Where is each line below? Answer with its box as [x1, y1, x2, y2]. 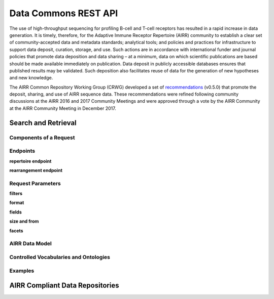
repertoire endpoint [9, 158, 52, 164]
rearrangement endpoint [9, 167, 63, 173]
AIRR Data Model [9, 240, 52, 247]
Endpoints [9, 147, 36, 154]
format [9, 200, 24, 206]
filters [9, 190, 23, 197]
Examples [9, 267, 35, 274]
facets [9, 228, 23, 234]
